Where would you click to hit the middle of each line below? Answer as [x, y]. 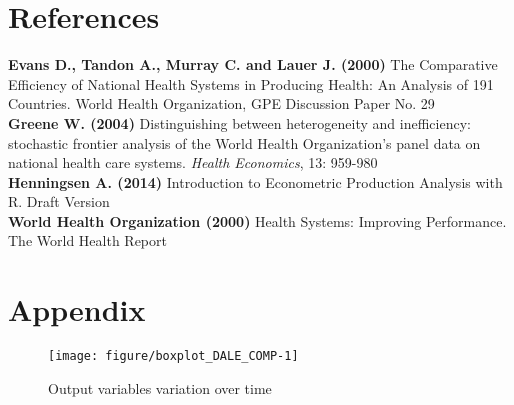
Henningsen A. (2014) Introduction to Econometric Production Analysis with [255, 181]
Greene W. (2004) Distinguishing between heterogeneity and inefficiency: [239, 122]
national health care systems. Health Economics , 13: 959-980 [193, 162]
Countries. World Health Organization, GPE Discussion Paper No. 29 [221, 103]
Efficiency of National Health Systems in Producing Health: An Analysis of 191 [251, 83]
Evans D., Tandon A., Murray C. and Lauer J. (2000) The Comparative [253, 64]
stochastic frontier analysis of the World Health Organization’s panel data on [244, 142]
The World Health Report [87, 240]
